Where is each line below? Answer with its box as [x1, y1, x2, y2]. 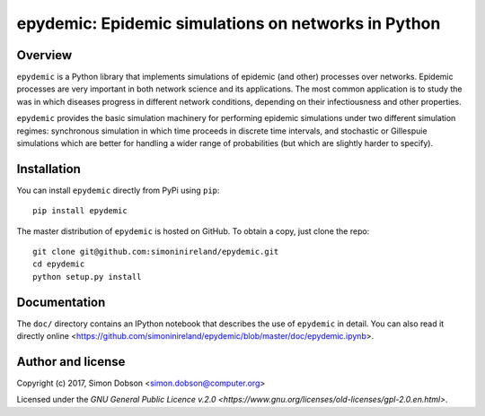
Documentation [16, 294, 106, 309]
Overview [16, 48, 73, 63]
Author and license [16, 354, 126, 369]
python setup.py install [32, 272, 142, 282]
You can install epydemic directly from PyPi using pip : [16, 185, 220, 195]
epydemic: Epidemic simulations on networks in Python [16, 13, 441, 33]
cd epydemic [32, 259, 85, 269]
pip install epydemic [32, 206, 128, 216]
